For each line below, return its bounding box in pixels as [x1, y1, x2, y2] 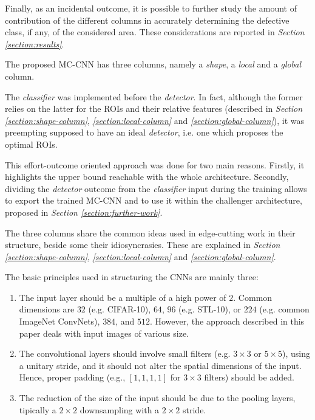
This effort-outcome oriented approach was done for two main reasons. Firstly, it [5, 158, 305, 171]
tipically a [19, 403, 56, 416]
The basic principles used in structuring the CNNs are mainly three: [5, 270, 259, 283]
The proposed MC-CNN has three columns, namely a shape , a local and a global [5, 58, 302, 71]
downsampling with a [80, 403, 160, 416]
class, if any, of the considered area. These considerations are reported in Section [5, 26, 305, 38]
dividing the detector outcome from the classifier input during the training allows [5, 182, 307, 195]
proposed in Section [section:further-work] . [5, 205, 163, 218]
